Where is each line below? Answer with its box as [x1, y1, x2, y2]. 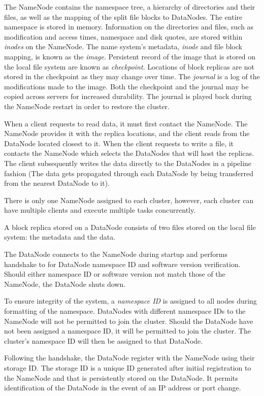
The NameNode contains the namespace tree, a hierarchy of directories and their [4, 2, 255, 12]
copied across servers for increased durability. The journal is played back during [4, 91, 252, 102]
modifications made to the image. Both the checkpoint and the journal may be [4, 81, 249, 91]
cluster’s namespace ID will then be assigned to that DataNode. [4, 335, 203, 346]
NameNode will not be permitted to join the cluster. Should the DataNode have [4, 315, 253, 326]
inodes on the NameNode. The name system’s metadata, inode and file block [4, 41, 242, 52]
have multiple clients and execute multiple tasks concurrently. [4, 205, 196, 215]
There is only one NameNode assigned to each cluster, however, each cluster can [4, 194, 254, 205]
